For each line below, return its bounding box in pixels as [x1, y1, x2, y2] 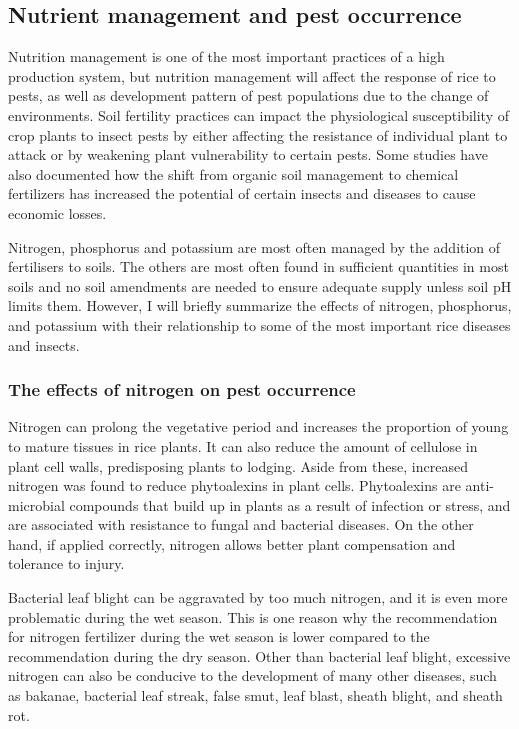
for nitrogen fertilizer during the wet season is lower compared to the [8, 626, 430, 647]
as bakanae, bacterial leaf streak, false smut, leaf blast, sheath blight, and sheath [8, 685, 503, 706]
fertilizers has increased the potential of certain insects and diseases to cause [8, 183, 476, 204]
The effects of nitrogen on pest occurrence [8, 377, 356, 402]
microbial [8, 494, 65, 515]
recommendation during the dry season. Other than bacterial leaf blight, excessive [8, 645, 511, 666]
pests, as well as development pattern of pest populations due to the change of [8, 85, 489, 106]
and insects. [8, 334, 80, 355]
